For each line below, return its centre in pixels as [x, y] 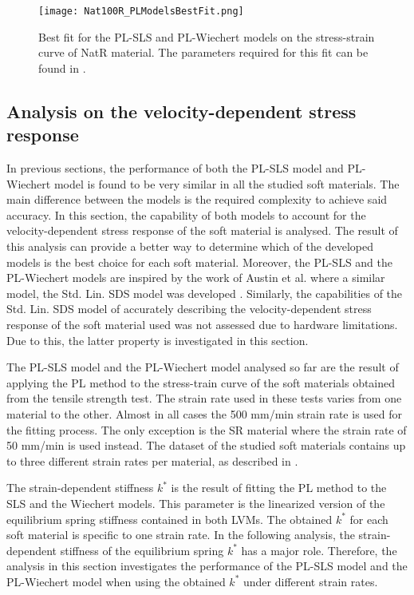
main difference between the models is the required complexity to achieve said [197, 199]
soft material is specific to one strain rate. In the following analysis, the [181, 535]
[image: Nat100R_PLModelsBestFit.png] [141, 11]
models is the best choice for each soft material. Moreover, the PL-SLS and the [200, 262]
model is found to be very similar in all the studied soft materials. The [227, 183]
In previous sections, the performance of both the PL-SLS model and [175, 168]
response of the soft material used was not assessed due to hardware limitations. [202, 324]
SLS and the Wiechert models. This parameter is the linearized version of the [196, 503]
